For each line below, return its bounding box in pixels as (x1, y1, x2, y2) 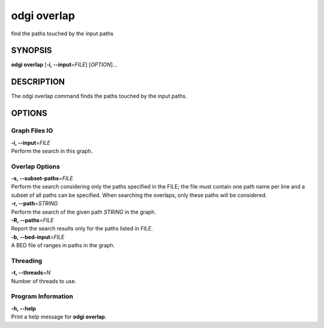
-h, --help (11, 305, 36, 312)
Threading (11, 256, 43, 265)
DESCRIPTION (11, 77, 65, 87)
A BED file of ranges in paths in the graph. (11, 242, 115, 249)
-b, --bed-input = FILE (11, 233, 65, 241)
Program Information (11, 292, 73, 300)
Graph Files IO (11, 126, 53, 135)
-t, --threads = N (11, 269, 51, 277)
